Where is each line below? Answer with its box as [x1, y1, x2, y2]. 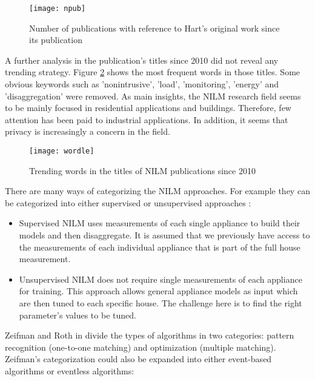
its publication [29, 33, 82, 46]
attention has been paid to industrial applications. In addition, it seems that [5, 113, 288, 126]
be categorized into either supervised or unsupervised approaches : [5, 196, 251, 209]
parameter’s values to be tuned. [19, 308, 136, 321]
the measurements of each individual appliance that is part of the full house [19, 240, 300, 253]
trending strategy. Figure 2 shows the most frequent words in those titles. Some [5, 66, 300, 78]
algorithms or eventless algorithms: [5, 364, 134, 377]
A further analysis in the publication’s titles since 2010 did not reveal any [5, 53, 279, 66]
